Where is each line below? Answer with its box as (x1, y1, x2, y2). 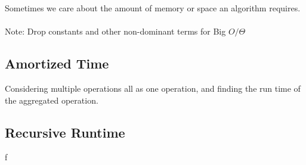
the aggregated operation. (5, 94, 98, 106)
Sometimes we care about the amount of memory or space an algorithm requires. (5, 2, 301, 14)
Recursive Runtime (5, 123, 125, 141)
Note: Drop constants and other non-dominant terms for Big (5, 25, 226, 38)
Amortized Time (5, 54, 109, 73)
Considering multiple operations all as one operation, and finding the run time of (5, 82, 301, 94)
